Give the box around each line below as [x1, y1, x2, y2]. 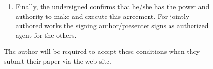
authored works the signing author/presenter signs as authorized [15, 20, 209, 31]
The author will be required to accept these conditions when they [4, 46, 200, 56]
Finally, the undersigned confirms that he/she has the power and [15, 1, 210, 11]
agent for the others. [15, 30, 77, 40]
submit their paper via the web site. [4, 55, 111, 66]
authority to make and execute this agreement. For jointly [15, 11, 190, 21]
